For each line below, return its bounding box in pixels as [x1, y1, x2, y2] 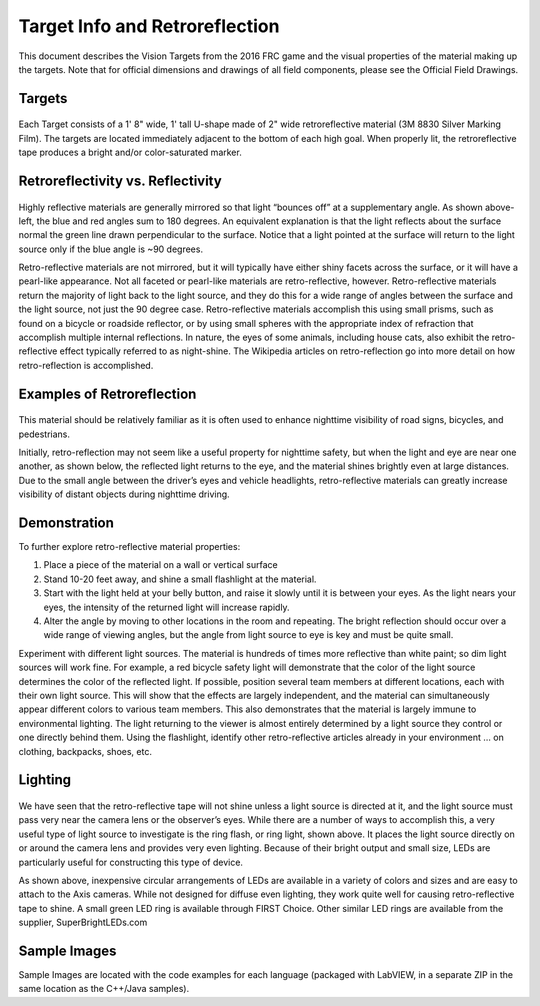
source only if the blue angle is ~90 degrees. [18, 243, 204, 255]
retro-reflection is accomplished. [18, 359, 154, 371]
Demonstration [18, 515, 115, 531]
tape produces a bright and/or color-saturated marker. [18, 146, 242, 159]
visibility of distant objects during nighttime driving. [18, 488, 230, 500]
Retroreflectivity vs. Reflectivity [18, 172, 222, 189]
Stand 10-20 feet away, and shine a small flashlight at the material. [43, 573, 317, 585]
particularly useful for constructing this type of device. [18, 856, 244, 868]
